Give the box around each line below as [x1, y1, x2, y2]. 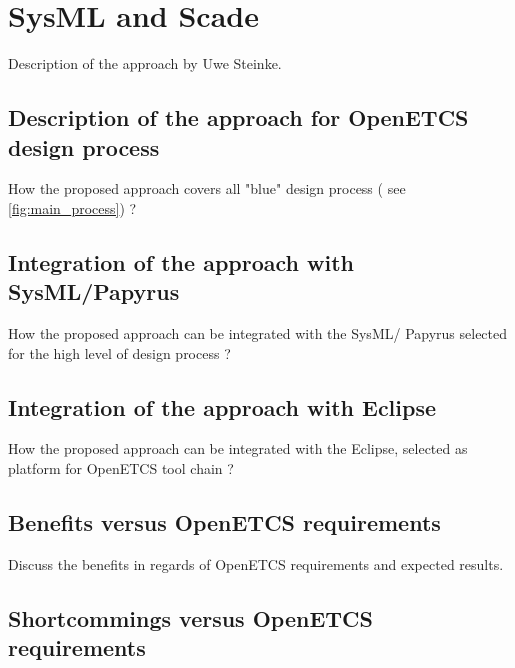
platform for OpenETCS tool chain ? [8, 458, 234, 479]
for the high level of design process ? [8, 342, 231, 363]
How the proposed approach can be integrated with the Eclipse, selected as [8, 438, 468, 459]
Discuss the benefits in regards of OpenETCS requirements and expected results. [8, 553, 504, 574]
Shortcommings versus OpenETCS [8, 602, 373, 633]
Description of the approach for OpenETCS [8, 102, 469, 133]
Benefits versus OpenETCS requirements [8, 507, 441, 538]
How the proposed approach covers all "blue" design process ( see [8, 178, 406, 199]
